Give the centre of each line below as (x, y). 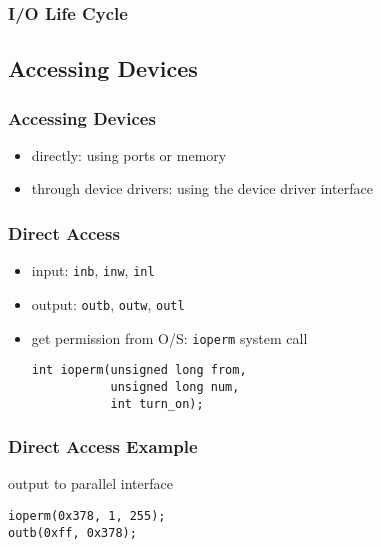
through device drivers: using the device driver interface (202, 188)
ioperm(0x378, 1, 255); (87, 516)
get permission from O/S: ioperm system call (169, 337)
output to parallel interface (90, 483)
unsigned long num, (175, 386)
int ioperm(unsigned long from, (139, 370)
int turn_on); (157, 403)
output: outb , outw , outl (108, 303)
